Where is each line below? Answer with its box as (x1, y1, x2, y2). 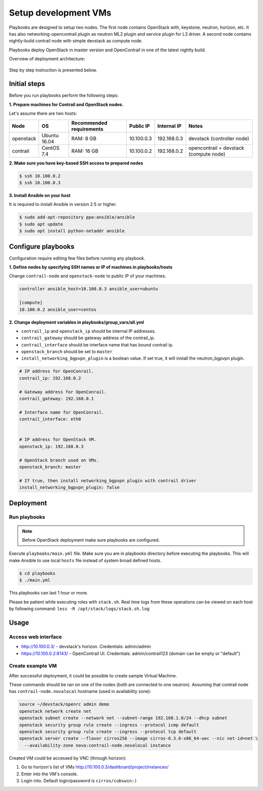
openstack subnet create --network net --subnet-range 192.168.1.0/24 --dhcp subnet (19, 715, 227, 721)
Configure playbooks (9, 242, 75, 251)
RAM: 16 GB (71, 147, 99, 154)
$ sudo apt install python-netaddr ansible (19, 228, 125, 234)
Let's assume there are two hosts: (9, 110, 77, 117)
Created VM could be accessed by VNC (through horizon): (9, 755, 127, 761)
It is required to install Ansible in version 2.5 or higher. (9, 202, 117, 207)
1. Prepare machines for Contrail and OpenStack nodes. (9, 101, 124, 107)
